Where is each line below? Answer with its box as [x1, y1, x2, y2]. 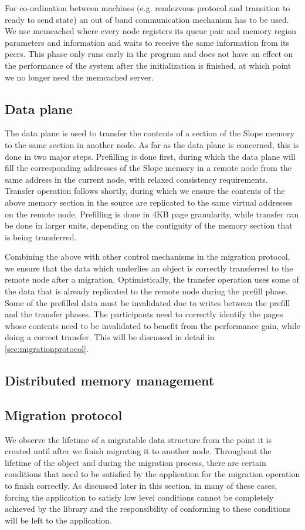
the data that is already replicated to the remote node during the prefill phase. [5, 285, 288, 297]
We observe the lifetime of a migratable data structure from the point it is [5, 433, 272, 445]
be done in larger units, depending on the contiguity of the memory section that [5, 219, 293, 232]
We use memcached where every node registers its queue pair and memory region [5, 25, 297, 37]
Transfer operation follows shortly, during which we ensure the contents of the [5, 185, 285, 197]
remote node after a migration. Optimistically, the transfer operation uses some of [5, 273, 299, 286]
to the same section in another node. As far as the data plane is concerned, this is [5, 138, 299, 150]
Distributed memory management [5, 371, 215, 390]
